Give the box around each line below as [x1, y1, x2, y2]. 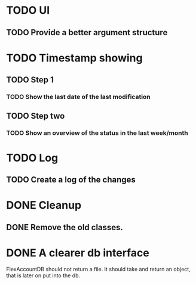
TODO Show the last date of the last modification [6, 93, 151, 101]
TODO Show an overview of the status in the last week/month [6, 129, 188, 137]
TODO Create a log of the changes [6, 174, 136, 185]
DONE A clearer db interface [6, 246, 149, 259]
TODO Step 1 [6, 75, 54, 85]
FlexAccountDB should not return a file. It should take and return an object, [6, 266, 191, 273]
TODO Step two [6, 111, 65, 121]
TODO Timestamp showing [6, 51, 143, 64]
